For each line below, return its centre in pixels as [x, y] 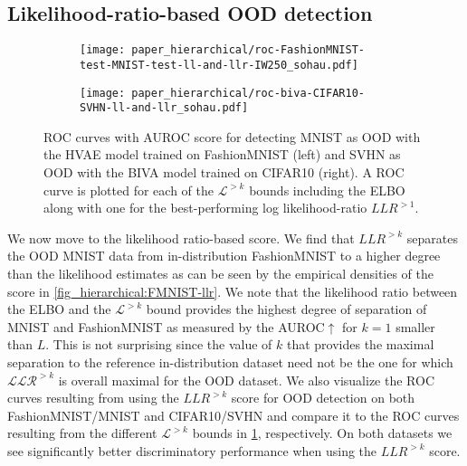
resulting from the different [82, 433]
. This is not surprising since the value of [159, 344]
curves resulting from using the [93, 398]
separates [432, 238]
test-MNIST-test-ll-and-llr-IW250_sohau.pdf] [219, 65]
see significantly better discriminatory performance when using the [192, 450]
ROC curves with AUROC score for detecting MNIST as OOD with [232, 136]
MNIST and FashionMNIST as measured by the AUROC [166, 326]
